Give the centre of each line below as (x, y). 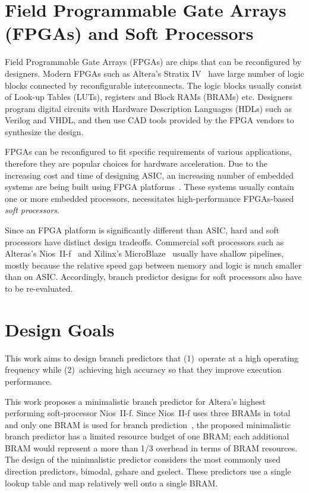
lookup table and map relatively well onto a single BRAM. (111, 483)
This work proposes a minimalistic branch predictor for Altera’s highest (135, 401)
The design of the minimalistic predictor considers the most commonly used (143, 459)
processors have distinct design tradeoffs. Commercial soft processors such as (144, 241)
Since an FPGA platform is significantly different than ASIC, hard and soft (142, 230)
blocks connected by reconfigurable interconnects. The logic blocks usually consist (153, 85)
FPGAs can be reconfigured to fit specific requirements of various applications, (148, 152)
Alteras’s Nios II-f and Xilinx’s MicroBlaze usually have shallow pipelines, (144, 253)
